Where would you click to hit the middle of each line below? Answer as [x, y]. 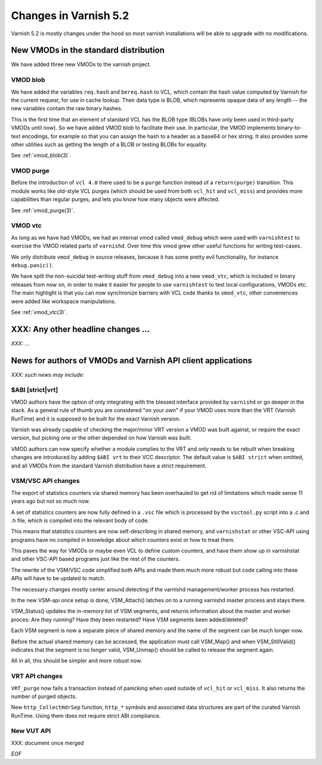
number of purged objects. [44, 696]
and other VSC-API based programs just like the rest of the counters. [95, 559]
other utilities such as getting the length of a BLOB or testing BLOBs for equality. [109, 144]
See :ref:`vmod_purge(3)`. [43, 210]
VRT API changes [37, 676]
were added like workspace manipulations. [64, 301]
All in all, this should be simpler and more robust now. [77, 661]
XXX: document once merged [47, 743]
